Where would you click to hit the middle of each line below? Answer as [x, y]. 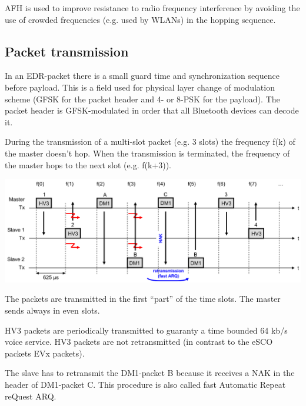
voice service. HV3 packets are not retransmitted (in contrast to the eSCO [139, 342]
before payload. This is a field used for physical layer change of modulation [140, 87]
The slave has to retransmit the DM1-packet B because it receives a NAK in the [150, 373]
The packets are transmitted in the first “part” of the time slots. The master [143, 299]
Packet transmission [67, 51]
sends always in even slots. [52, 310]
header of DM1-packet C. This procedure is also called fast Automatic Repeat [145, 384]
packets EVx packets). [45, 353]
